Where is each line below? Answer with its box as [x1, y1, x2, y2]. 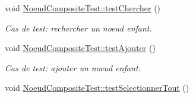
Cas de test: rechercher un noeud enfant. [5, 21, 152, 34]
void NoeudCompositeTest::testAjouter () [5, 42, 156, 54]
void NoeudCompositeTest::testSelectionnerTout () [5, 81, 189, 94]
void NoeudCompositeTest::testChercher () [5, 2, 161, 14]
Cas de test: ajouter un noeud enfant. [5, 61, 141, 74]
